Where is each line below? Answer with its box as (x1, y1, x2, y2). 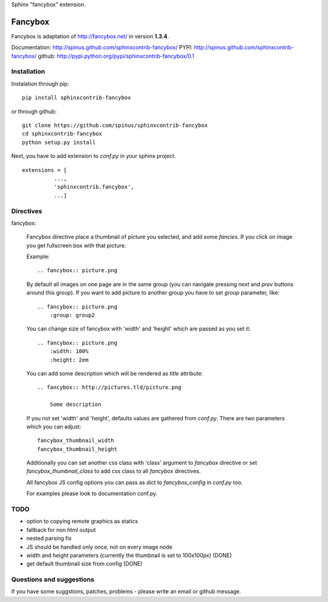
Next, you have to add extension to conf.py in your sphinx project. (11, 152, 176, 160)
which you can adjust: (26, 423, 81, 430)
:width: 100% (49, 348, 89, 355)
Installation (11, 67, 46, 76)
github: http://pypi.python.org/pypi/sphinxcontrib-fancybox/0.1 (38, 52, 194, 60)
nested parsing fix (26, 535, 72, 542)
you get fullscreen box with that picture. (26, 242, 126, 249)
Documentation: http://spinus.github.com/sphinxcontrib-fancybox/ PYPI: (11, 44, 193, 51)
